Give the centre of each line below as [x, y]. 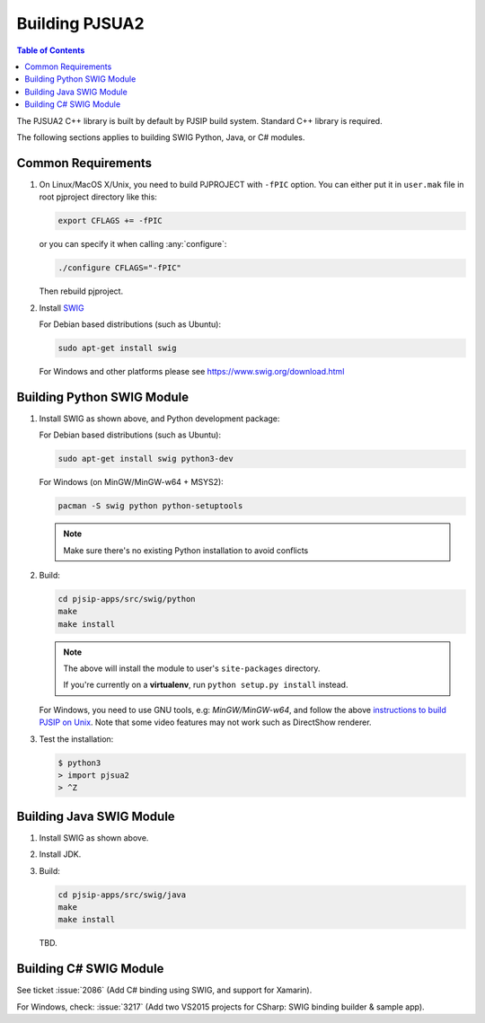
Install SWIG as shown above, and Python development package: [159, 419]
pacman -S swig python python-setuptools [150, 506]
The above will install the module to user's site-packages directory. [192, 668]
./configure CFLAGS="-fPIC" [119, 268]
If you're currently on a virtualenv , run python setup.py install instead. [206, 685]
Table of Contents [51, 50]
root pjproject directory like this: [98, 197]
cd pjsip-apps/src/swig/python [127, 599]
